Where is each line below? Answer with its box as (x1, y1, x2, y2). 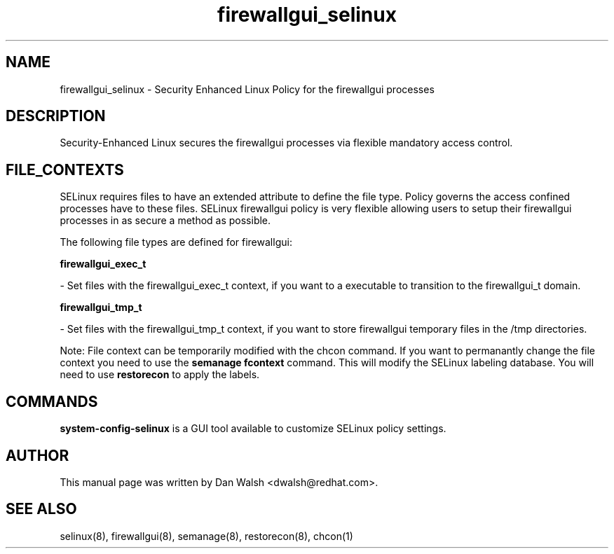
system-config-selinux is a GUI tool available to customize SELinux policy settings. (60, 422, 446, 435)
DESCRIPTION (6, 107, 106, 125)
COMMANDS (6, 392, 98, 410)
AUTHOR (6, 446, 69, 464)
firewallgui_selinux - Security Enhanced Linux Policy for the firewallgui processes (60, 83, 435, 95)
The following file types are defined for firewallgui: (60, 236, 292, 249)
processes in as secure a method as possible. (60, 214, 271, 227)
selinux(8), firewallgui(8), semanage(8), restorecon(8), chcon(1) (60, 529, 353, 542)
